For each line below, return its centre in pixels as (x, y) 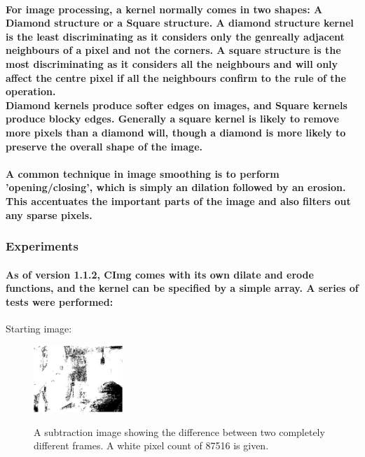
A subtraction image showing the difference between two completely (179, 431)
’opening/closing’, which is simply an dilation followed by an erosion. (176, 187)
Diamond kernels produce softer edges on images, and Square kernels (177, 105)
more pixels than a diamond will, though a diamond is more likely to (176, 132)
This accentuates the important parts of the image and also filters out (178, 201)
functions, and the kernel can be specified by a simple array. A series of (182, 288)
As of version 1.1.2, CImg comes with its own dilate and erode (160, 274)
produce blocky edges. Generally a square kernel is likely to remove (172, 119)
